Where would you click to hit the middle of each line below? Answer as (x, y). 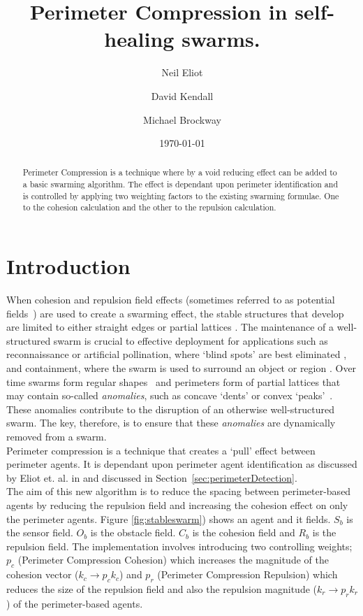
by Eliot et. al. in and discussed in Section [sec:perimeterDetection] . (152, 477)
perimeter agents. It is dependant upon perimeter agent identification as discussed (182, 464)
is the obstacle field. (133, 532)
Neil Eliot (182, 72)
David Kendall (182, 95)
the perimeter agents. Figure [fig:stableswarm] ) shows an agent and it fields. (169, 518)
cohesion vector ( (43, 574)
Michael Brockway (182, 119)
